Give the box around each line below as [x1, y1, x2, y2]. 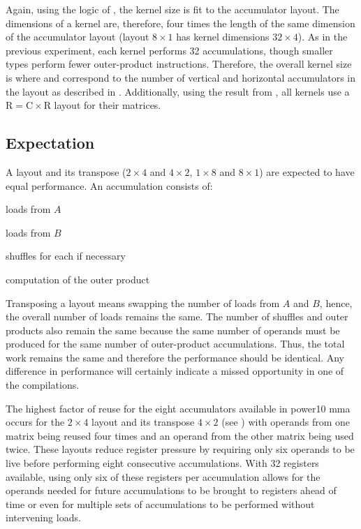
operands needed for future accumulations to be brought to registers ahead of [6, 483, 337, 498]
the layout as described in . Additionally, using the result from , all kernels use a [6, 84, 350, 98]
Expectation [6, 132, 95, 154]
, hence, [319, 295, 353, 310]
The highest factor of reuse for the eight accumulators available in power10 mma [6, 401, 351, 415]
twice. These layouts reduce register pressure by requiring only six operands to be [6, 442, 355, 456]
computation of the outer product [6, 271, 150, 286]
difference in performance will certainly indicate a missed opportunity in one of [6, 364, 344, 378]
